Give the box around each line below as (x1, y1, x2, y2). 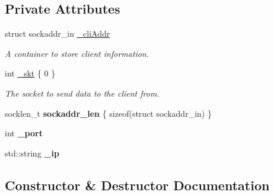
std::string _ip (5, 146, 59, 159)
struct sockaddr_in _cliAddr (5, 27, 110, 40)
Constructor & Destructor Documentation (5, 175, 270, 194)
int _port (5, 127, 43, 139)
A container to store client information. (5, 47, 149, 59)
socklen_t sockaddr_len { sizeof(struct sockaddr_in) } (5, 107, 212, 119)
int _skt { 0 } (5, 67, 56, 79)
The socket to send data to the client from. (5, 87, 160, 99)
